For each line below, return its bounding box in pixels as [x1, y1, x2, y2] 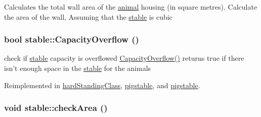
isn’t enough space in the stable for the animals [4, 63, 151, 73]
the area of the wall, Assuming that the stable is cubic [4, 11, 172, 22]
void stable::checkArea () [4, 101, 108, 114]
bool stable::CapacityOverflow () [4, 33, 139, 46]
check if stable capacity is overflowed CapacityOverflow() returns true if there [4, 53, 244, 63]
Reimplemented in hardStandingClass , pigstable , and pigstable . [4, 80, 200, 90]
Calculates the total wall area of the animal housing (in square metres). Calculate [4, 2, 257, 12]
